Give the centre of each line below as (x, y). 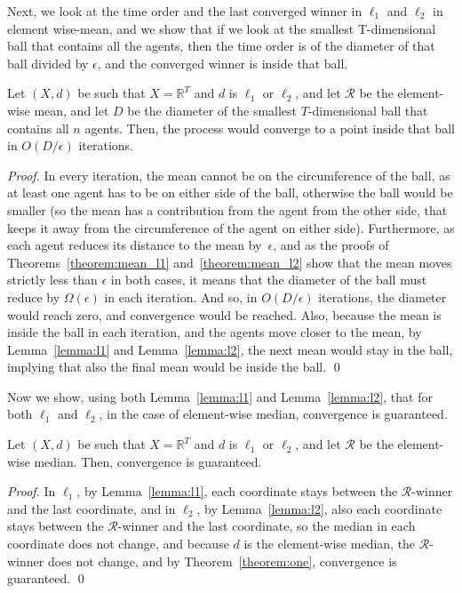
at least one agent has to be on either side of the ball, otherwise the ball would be (230, 192)
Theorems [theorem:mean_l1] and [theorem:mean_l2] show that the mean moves (230, 262)
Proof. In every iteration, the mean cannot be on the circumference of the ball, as (229, 175)
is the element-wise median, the (330, 544)
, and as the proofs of (331, 245)
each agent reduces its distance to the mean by (135, 245)
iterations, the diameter (382, 296)
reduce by (34, 296)
